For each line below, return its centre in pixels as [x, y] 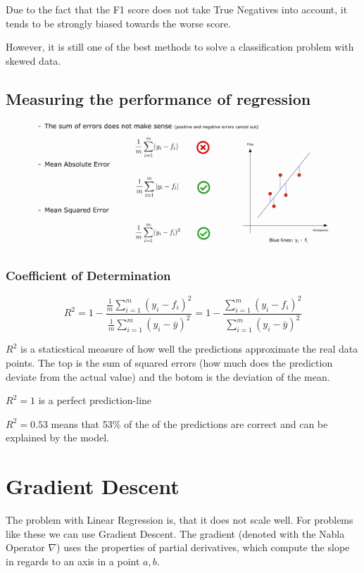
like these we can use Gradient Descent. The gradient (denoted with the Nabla [175, 533]
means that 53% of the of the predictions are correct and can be [189, 423]
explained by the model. [58, 437]
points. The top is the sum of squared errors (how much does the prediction [169, 362]
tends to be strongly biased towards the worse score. [118, 23]
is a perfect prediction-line [95, 400]
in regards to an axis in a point [73, 561]
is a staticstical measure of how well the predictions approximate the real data [189, 349]
